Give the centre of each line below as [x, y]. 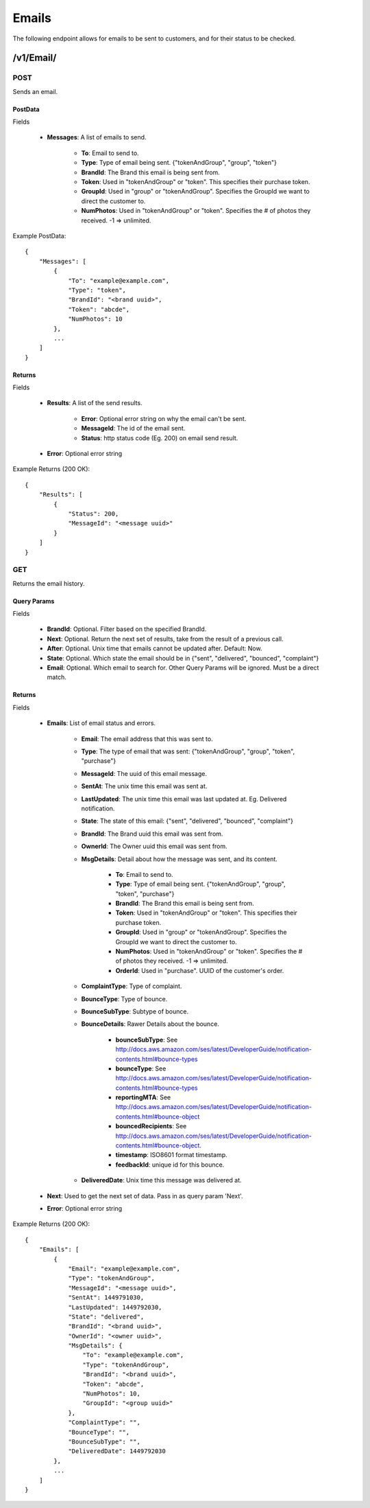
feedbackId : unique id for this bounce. [170, 1165]
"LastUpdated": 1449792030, [115, 1307]
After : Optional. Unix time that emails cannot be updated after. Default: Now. [155, 648]
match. [57, 677]
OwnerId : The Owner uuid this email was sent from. [154, 846]
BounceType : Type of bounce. [124, 998]
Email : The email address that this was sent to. [147, 739]
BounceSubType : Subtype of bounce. [135, 1011]
